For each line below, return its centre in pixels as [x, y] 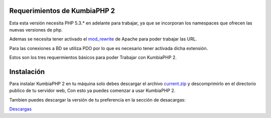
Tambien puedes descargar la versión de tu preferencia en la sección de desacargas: [97, 99]
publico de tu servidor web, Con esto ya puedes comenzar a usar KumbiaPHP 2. [92, 90]
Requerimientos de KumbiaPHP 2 [62, 11]
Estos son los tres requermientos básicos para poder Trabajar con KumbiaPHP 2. [93, 57]
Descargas [21, 109]
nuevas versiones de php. [36, 29]
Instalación [27, 72]
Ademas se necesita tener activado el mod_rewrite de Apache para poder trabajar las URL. [103, 39]
